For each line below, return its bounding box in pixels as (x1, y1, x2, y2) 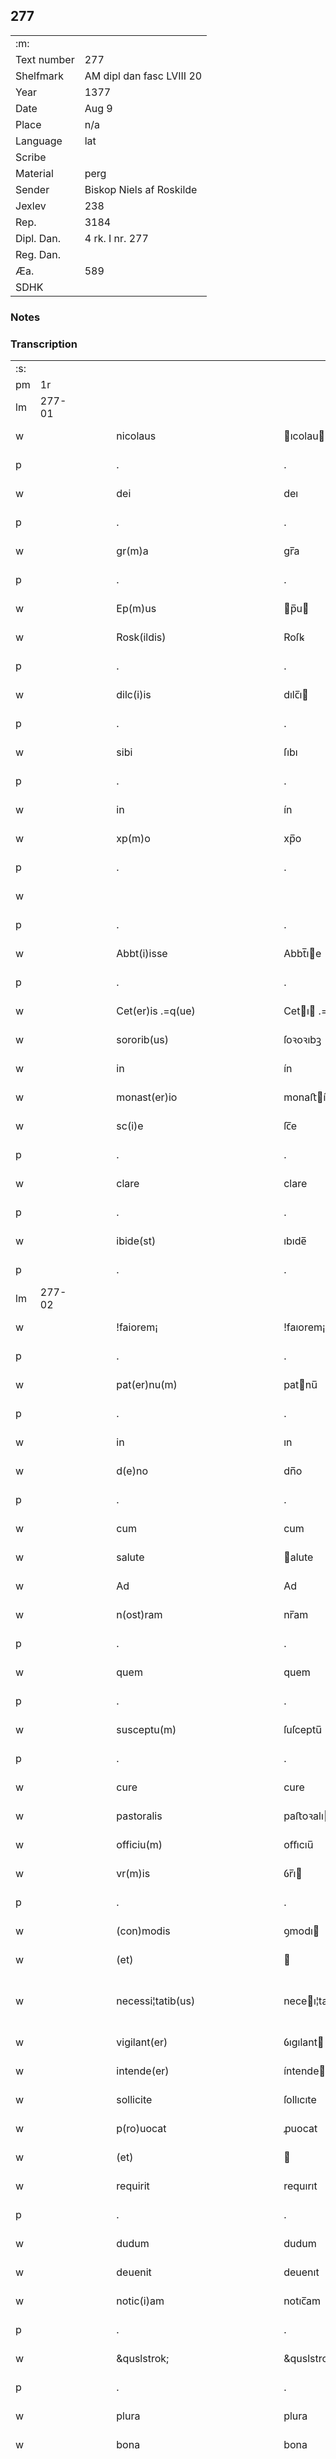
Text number (15, 52, 75, 66)
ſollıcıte (283, 2093, 317, 2107)
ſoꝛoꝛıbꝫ (283, 1033, 322, 1047)
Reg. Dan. (15, 247, 62, 261)
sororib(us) (116, 1033, 169, 1047)
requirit (116, 2179, 150, 2193)
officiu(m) (116, 1838, 163, 1852)
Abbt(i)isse (116, 947, 168, 961)
